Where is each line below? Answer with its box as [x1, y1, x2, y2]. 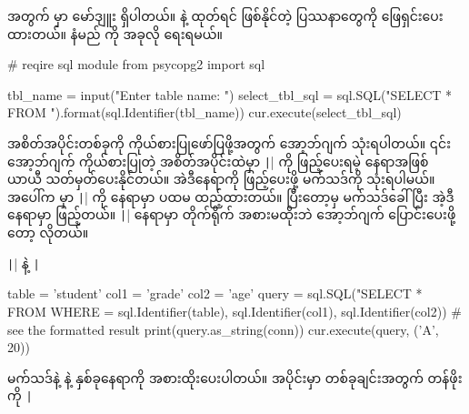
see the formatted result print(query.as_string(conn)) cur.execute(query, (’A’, [7, 319, 439, 338]
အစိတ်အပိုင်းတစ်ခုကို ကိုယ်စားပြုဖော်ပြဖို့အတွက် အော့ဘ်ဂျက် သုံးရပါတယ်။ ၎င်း [7, 133, 451, 152]
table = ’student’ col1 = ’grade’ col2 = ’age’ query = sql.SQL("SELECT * [7, 284, 423, 303]
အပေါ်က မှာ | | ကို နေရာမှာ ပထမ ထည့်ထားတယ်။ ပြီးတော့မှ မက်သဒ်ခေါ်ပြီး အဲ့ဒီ [7, 187, 454, 206]
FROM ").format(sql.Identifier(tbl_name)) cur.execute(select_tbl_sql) [7, 103, 402, 122]
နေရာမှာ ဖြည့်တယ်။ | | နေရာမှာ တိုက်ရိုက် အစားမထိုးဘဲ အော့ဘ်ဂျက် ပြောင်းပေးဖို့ [7, 205, 456, 224]
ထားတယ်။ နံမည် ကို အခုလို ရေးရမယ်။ [7, 24, 223, 43]
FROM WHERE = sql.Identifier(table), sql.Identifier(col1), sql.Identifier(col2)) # [7, 301, 462, 320]
